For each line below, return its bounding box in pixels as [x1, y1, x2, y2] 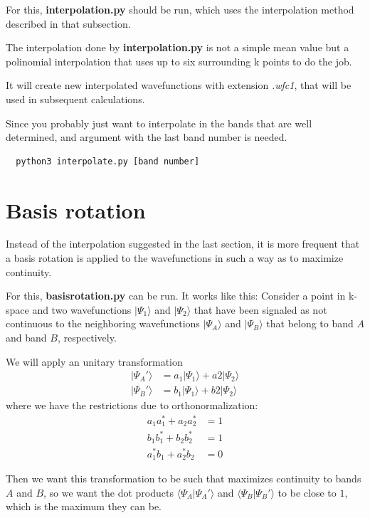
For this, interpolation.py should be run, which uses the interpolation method [6, 2, 354, 16]
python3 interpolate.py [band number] [16, 156, 200, 166]
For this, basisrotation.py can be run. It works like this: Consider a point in [6, 288, 346, 303]
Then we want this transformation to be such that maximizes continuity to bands [6, 470, 361, 485]
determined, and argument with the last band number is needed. [6, 129, 287, 144]
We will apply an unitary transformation [6, 354, 183, 369]
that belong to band [266, 316, 354, 331]
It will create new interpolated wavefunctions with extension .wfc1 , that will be [6, 78, 351, 92]
